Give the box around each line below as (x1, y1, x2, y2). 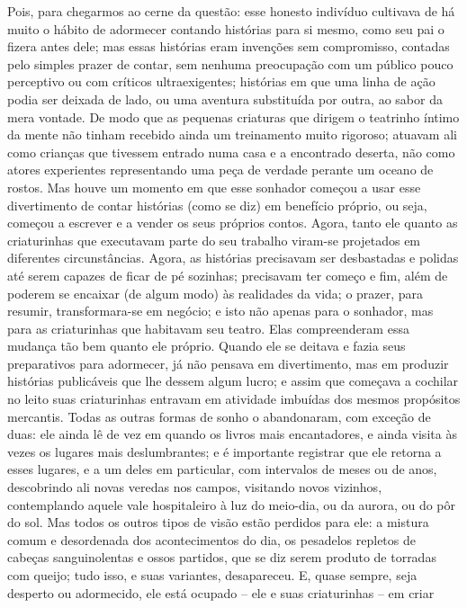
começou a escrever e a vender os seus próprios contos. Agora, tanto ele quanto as (7, 213, 458, 232)
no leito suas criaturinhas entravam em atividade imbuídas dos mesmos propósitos (7, 389, 461, 408)
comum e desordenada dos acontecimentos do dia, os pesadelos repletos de (7, 530, 416, 549)
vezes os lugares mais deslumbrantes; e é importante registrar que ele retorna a (7, 442, 442, 460)
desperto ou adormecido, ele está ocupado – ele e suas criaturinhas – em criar (7, 583, 435, 602)
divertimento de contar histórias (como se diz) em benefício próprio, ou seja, (7, 195, 427, 214)
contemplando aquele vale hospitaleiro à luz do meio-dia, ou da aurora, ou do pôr (7, 495, 456, 514)
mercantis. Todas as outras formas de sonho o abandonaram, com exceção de (7, 407, 431, 425)
